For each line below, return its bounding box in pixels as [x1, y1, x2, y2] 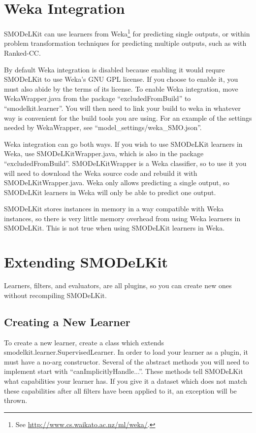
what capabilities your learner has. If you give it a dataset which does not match [4, 375, 247, 386]
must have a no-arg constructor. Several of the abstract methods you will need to [4, 356, 249, 366]
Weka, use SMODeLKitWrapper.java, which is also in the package [4, 148, 204, 159]
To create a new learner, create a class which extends [4, 337, 164, 347]
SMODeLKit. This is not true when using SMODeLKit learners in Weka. [4, 223, 225, 233]
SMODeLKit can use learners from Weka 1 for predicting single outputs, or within [4, 27, 250, 38]
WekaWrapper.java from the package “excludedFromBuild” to [4, 93, 191, 103]
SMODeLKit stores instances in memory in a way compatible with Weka [4, 203, 224, 214]
